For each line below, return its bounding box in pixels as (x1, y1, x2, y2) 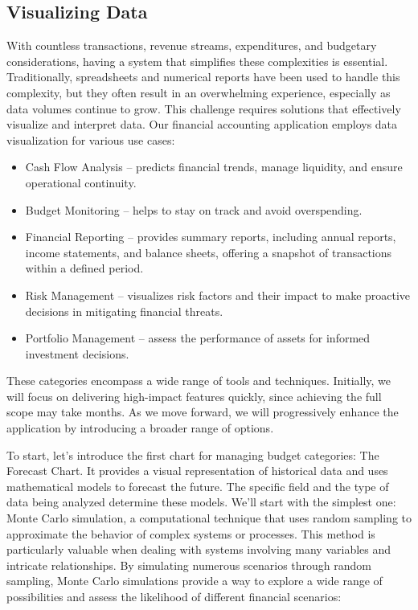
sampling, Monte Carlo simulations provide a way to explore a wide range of (6, 572, 383, 589)
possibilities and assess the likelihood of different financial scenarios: (6, 588, 342, 605)
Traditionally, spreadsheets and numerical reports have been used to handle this (6, 68, 400, 85)
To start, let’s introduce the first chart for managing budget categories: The (6, 446, 379, 463)
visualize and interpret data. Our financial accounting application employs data (6, 116, 398, 133)
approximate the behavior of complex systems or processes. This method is (6, 525, 375, 542)
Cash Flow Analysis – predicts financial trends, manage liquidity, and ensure (25, 158, 403, 175)
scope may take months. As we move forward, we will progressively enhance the (6, 403, 399, 420)
